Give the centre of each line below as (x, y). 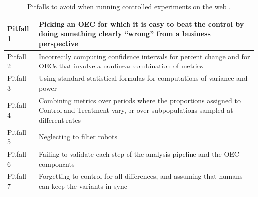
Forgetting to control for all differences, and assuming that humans (141, 176)
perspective (59, 43)
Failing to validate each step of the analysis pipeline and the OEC (139, 154)
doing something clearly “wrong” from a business (125, 33)
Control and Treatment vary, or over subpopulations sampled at (136, 110)
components (57, 164)
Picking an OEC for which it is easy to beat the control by (141, 24)
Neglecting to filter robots (78, 137)
